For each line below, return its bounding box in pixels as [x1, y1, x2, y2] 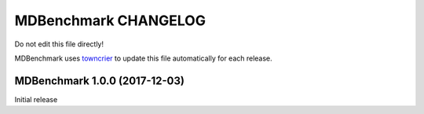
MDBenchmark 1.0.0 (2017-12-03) [14, 74, 185, 87]
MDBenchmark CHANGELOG [14, 12, 206, 29]
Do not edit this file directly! [14, 39, 104, 49]
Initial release [14, 94, 58, 104]
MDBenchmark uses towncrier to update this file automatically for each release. [14, 53, 272, 63]
